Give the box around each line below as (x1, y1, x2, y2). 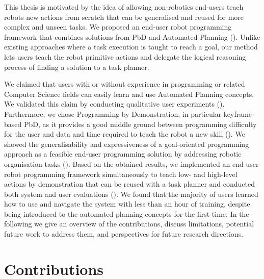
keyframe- (223, 108, 254, 119)
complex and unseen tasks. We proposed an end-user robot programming (4, 21, 232, 32)
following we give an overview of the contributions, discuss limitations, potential (4, 218, 254, 229)
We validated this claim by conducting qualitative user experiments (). (4, 98, 225, 109)
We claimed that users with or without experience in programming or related (4, 79, 245, 89)
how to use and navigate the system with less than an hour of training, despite (4, 198, 250, 209)
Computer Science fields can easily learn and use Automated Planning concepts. (4, 88, 254, 99)
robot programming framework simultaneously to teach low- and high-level (4, 168, 237, 179)
